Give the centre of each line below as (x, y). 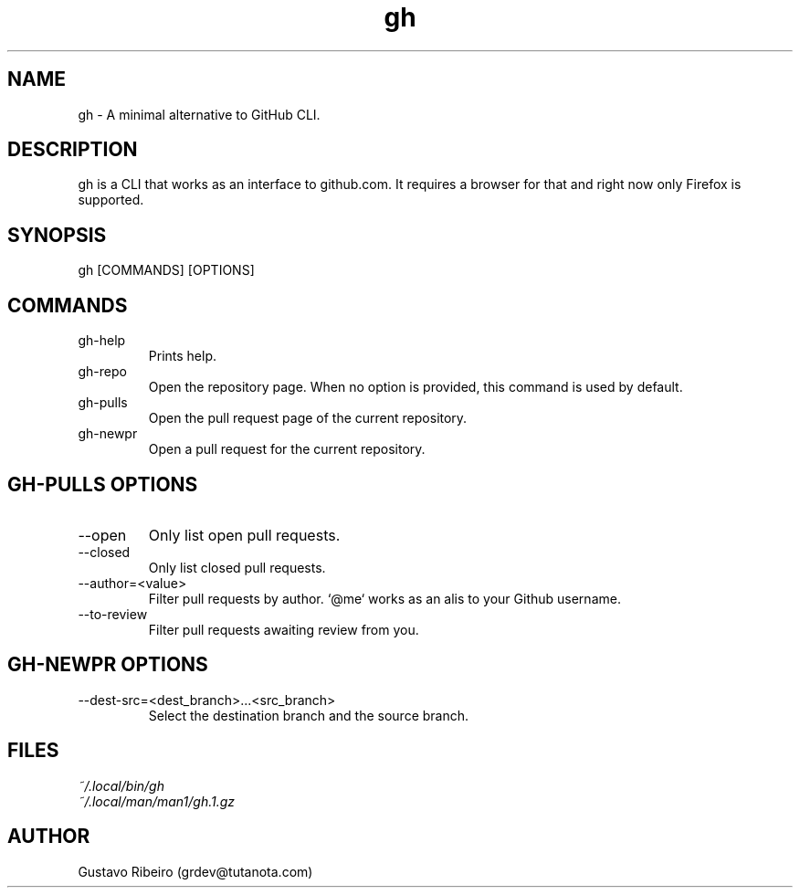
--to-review (113, 614)
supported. (111, 200)
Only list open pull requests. (244, 535)
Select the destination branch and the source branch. (309, 715)
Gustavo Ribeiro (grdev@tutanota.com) (195, 871)
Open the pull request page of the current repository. (308, 418)
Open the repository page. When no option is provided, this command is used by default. (416, 387)
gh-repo (102, 372)
